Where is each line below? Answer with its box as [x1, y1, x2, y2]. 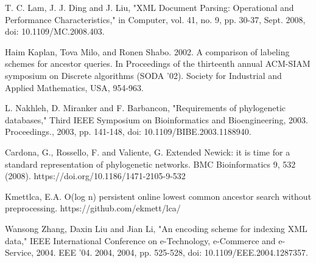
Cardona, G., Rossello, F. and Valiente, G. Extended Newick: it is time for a [5, 145, 290, 158]
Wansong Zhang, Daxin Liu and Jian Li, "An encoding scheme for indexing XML [5, 222, 307, 234]
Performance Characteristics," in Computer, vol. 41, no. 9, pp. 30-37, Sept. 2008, [5, 13, 306, 26]
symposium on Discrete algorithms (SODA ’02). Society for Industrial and [5, 69, 282, 81]
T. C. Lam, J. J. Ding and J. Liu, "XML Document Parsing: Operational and [5, 1, 294, 13]
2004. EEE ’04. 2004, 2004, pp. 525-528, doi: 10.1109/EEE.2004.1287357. [36, 246, 308, 259]
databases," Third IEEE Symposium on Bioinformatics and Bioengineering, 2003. [5, 113, 308, 126]
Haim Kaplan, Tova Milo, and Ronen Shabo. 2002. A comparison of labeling [5, 45, 290, 58]
